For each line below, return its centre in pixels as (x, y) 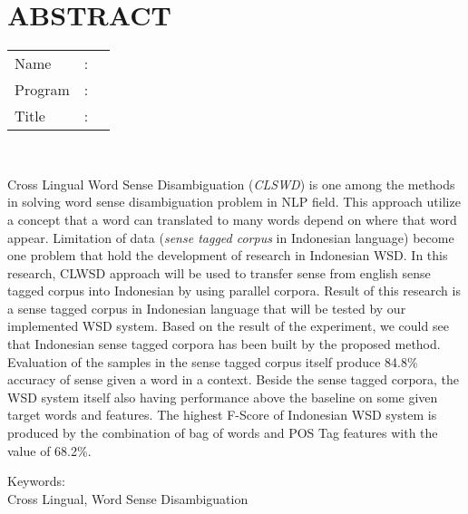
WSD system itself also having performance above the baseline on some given (223, 397)
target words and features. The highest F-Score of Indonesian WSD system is (222, 415)
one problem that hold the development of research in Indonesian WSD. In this (228, 255)
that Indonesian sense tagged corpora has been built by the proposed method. (224, 344)
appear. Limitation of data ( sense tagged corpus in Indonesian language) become (231, 237)
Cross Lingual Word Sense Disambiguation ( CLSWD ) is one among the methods (231, 184)
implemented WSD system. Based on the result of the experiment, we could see (228, 326)
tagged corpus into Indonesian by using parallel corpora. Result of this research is (234, 291)
